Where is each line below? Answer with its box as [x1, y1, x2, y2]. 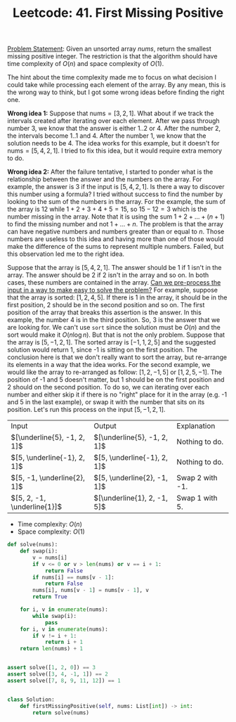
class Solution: [7, 696, 55, 703]
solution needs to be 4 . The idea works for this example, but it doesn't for [7, 139, 220, 148]
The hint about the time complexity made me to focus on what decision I [7, 73, 216, 82]
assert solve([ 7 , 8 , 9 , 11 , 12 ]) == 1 [7, 677, 121, 684]
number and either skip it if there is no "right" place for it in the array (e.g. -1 [7, 390, 227, 399]
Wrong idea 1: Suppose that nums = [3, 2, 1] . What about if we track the [7, 109, 214, 117]
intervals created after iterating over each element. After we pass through [7, 117, 220, 125]
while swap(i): [32, 612, 77, 619]
